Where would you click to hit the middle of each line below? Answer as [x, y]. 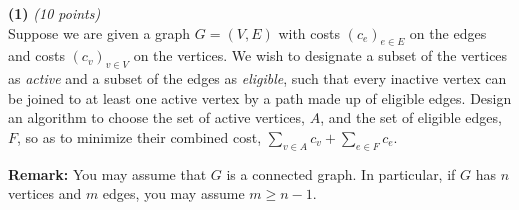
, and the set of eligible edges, [411, 117]
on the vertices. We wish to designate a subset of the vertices [320, 55]
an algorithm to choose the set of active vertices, [156, 117]
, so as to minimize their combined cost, [139, 136]
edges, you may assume [173, 193]
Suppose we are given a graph [99, 32]
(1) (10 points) [54, 13]
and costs [36, 55]
